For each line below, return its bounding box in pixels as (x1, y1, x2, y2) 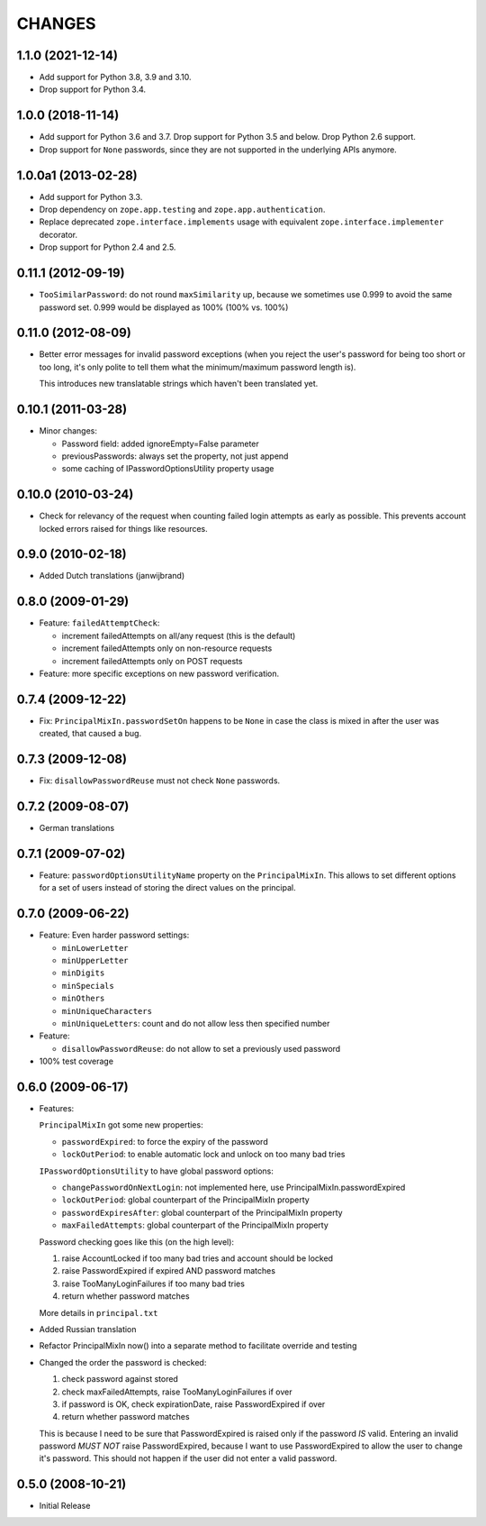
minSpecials (61, 981, 114, 991)
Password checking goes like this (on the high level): (39, 1236, 234, 1247)
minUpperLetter (61, 955, 130, 966)
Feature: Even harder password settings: (39, 929, 190, 941)
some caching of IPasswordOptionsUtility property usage (61, 463, 274, 474)
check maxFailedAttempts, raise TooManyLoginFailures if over (61, 1386, 292, 1397)
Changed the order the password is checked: (39, 1357, 207, 1367)
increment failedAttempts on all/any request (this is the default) (61, 630, 296, 641)
